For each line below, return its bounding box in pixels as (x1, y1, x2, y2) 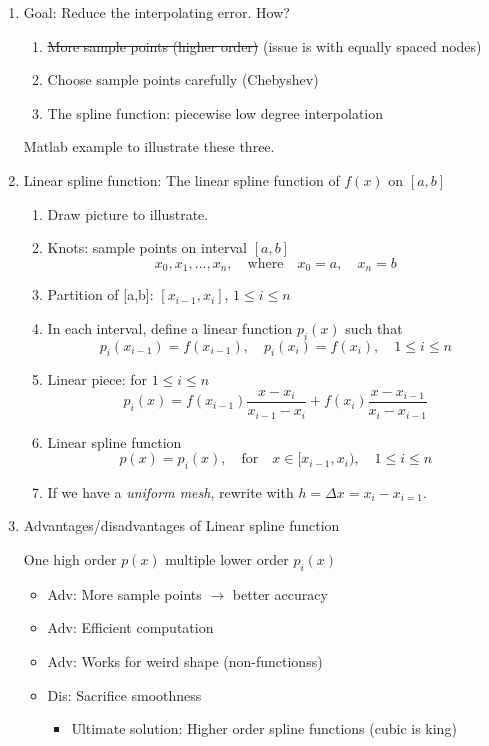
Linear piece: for (47, 369, 148, 390)
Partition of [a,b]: (47, 284, 154, 305)
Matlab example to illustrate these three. (23, 136, 275, 157)
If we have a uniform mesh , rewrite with (47, 481, 294, 502)
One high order (23, 549, 117, 570)
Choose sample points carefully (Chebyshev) (47, 69, 319, 90)
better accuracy (232, 583, 328, 604)
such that (345, 317, 403, 338)
